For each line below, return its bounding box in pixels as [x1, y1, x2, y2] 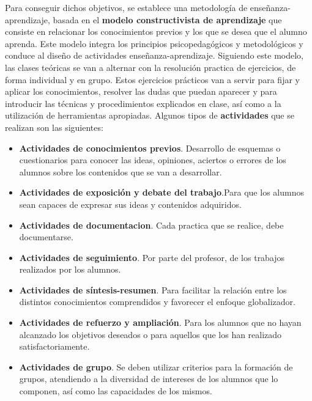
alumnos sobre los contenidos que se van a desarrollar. [19, 165, 222, 178]
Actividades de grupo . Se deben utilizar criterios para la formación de [19, 360, 293, 373]
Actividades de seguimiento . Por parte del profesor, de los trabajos [19, 251, 285, 263]
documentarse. [19, 230, 73, 243]
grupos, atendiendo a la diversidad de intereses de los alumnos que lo [19, 372, 278, 385]
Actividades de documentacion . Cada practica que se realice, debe [19, 218, 284, 231]
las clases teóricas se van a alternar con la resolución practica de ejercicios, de [5, 61, 296, 73]
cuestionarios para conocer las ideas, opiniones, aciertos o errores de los [19, 153, 286, 166]
